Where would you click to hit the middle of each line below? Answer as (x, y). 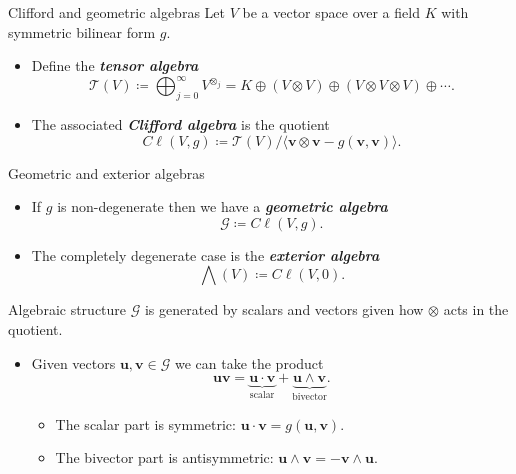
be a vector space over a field (331, 12)
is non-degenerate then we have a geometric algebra (222, 206)
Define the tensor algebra (115, 65)
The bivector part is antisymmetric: (164, 457)
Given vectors (73, 362)
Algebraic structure (67, 309)
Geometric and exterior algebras (106, 172)
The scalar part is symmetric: (145, 423)
